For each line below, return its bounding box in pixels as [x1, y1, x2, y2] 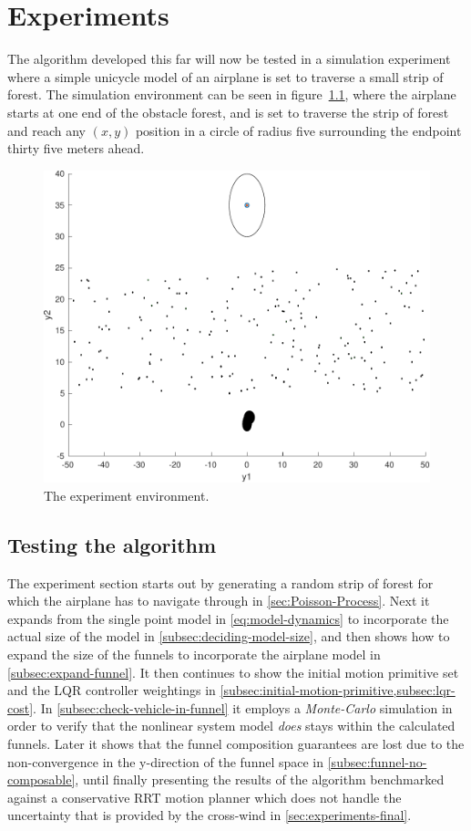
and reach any [7, 120, 86, 140]
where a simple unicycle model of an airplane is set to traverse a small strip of [7, 67, 444, 86]
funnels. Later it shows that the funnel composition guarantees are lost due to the [7, 733, 465, 753]
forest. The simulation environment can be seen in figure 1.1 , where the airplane [7, 85, 456, 104]
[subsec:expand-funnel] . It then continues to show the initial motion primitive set [7, 662, 459, 681]
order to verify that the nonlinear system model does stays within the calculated [7, 716, 456, 735]
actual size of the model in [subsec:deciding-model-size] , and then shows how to [7, 627, 450, 646]
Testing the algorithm [7, 530, 217, 558]
